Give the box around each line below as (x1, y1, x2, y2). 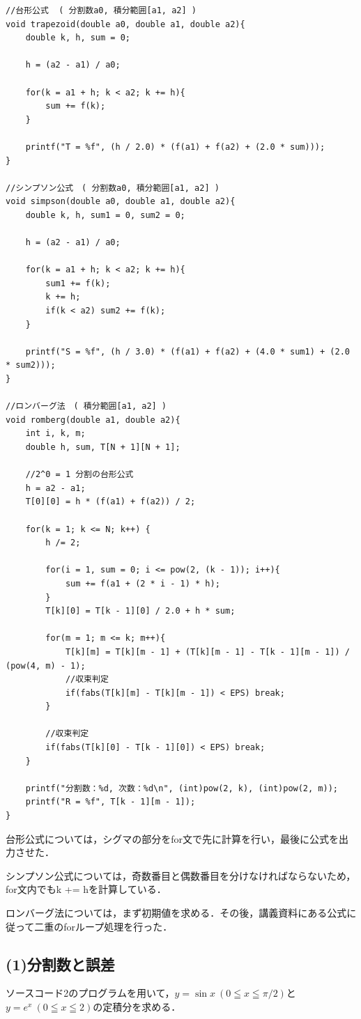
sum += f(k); (45, 101, 106, 111)
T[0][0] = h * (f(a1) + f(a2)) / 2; (25, 497, 196, 507)
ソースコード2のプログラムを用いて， (6, 986, 175, 1000)
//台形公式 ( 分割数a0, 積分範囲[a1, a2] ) (6, 6, 197, 15)
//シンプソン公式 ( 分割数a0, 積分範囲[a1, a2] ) (6, 182, 220, 193)
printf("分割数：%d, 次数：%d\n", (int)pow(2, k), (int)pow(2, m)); (25, 783, 338, 793)
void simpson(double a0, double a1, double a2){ (6, 196, 236, 207)
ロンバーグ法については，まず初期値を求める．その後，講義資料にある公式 (6, 905, 347, 919)
